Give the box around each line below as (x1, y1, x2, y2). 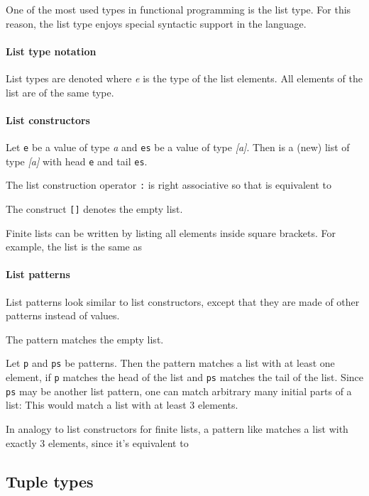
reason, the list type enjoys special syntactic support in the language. (6, 16, 307, 31)
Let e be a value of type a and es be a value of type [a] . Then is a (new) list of (6, 139, 350, 154)
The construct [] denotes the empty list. (6, 201, 183, 216)
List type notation (6, 43, 97, 58)
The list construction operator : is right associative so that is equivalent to (6, 177, 331, 192)
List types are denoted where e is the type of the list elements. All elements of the (6, 70, 363, 85)
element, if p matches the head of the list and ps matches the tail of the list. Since (6, 370, 363, 385)
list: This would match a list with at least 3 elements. (6, 397, 238, 412)
